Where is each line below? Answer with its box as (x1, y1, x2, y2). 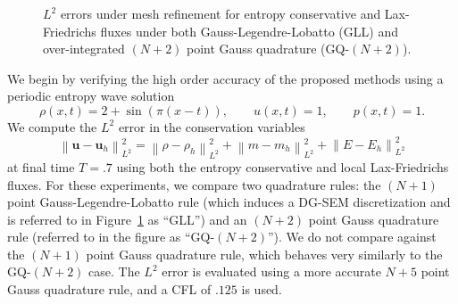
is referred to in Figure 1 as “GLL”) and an (7, 210, 247, 228)
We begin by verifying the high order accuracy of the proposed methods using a (7, 69, 444, 87)
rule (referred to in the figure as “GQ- (7, 227, 215, 246)
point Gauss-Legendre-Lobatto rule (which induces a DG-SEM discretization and (7, 193, 451, 211)
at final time (7, 157, 75, 176)
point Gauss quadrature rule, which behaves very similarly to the (86, 244, 443, 263)
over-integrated (43, 39, 125, 58)
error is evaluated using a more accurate (162, 262, 381, 281)
